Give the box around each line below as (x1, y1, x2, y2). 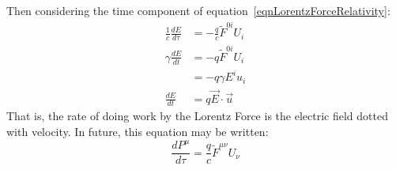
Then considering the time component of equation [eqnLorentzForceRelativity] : (6, 2, 390, 18)
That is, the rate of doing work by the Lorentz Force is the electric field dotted (6, 108, 388, 124)
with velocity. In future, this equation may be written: (6, 123, 269, 139)
